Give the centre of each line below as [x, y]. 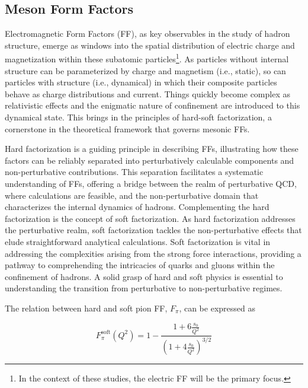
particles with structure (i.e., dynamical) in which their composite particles [141, 82]
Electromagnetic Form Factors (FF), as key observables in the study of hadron [147, 34]
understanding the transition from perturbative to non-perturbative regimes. [144, 288]
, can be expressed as [217, 308]
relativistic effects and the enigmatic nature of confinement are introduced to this [153, 105]
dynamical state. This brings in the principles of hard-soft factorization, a [138, 117]
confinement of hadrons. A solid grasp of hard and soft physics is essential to [144, 276]
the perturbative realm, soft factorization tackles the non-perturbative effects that [153, 230]
